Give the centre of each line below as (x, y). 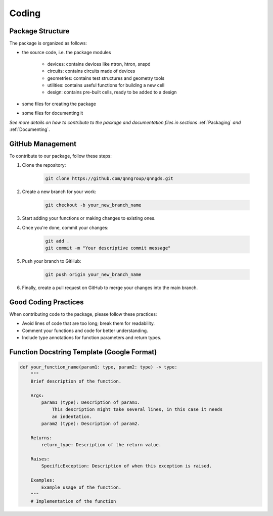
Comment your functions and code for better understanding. (85, 331)
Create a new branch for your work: (59, 192)
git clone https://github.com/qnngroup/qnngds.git (109, 179)
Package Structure (39, 31)
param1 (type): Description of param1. (90, 402)
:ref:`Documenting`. (30, 129)
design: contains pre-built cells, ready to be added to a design (112, 92)
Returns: (41, 438)
